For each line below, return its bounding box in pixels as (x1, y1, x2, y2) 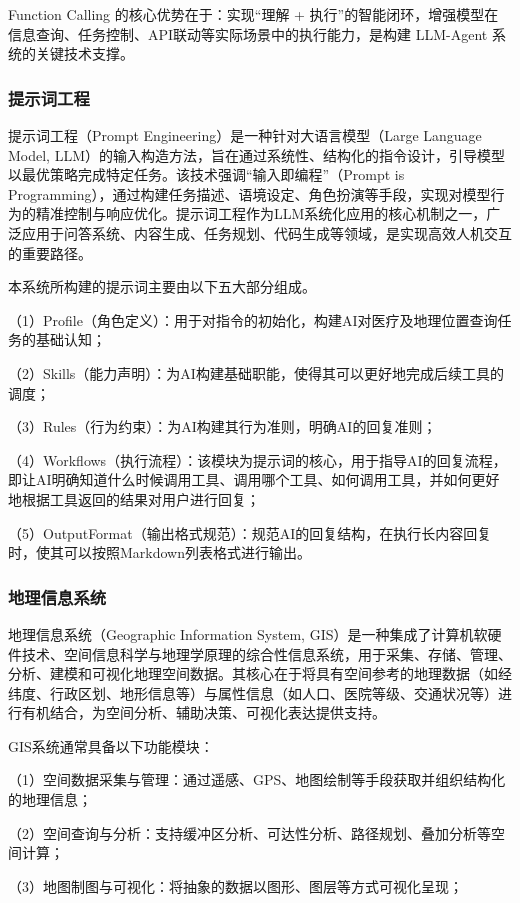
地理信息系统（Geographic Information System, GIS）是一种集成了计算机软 (8, 623, 488, 644)
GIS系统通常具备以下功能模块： (8, 735, 214, 756)
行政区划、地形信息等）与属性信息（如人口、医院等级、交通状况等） (49, 682, 498, 703)
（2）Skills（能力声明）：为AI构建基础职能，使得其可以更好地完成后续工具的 (8, 362, 504, 383)
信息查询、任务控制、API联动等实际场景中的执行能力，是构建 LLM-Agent (8, 23, 488, 44)
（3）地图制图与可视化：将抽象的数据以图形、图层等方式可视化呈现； (8, 875, 463, 896)
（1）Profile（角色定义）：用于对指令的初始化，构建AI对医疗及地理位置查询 (8, 309, 498, 330)
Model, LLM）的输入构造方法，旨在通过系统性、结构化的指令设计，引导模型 (8, 144, 506, 165)
